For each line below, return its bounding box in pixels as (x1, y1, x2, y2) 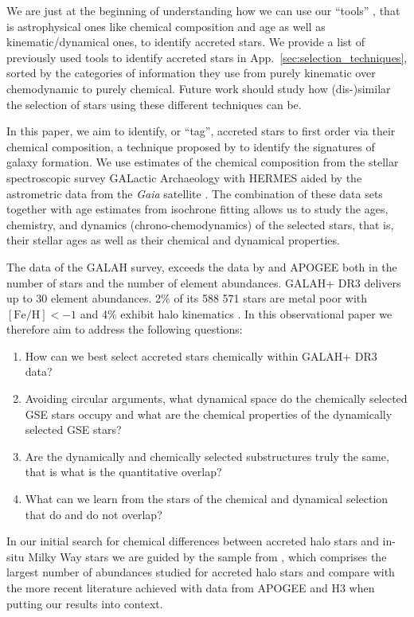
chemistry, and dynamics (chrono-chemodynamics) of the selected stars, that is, (6, 216, 394, 232)
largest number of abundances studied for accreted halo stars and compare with (6, 564, 395, 580)
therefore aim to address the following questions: (6, 321, 243, 338)
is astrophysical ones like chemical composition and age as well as (6, 18, 326, 34)
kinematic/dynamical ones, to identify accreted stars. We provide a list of (6, 33, 365, 50)
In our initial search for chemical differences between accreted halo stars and (6, 533, 379, 549)
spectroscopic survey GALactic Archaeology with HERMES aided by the (6, 169, 362, 185)
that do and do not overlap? (25, 506, 162, 522)
